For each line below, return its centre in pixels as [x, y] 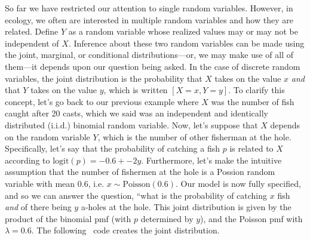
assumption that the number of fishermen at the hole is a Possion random [140, 172]
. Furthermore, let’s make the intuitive [211, 160]
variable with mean [40, 183]
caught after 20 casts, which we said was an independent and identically [136, 113]
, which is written [136, 90]
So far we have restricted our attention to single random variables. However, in [149, 8]
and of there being [38, 207]
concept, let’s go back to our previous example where [102, 101]
